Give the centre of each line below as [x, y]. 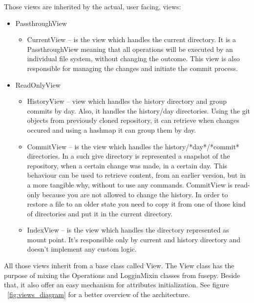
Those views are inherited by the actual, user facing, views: [93, 6]
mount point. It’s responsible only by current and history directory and [134, 239]
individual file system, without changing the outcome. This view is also [133, 58]
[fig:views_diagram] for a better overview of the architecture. [99, 294]
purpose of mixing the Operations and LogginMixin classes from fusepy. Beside [122, 275]
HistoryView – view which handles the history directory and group [127, 101]
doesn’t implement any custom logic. [82, 249]
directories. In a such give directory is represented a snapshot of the [128, 156]
